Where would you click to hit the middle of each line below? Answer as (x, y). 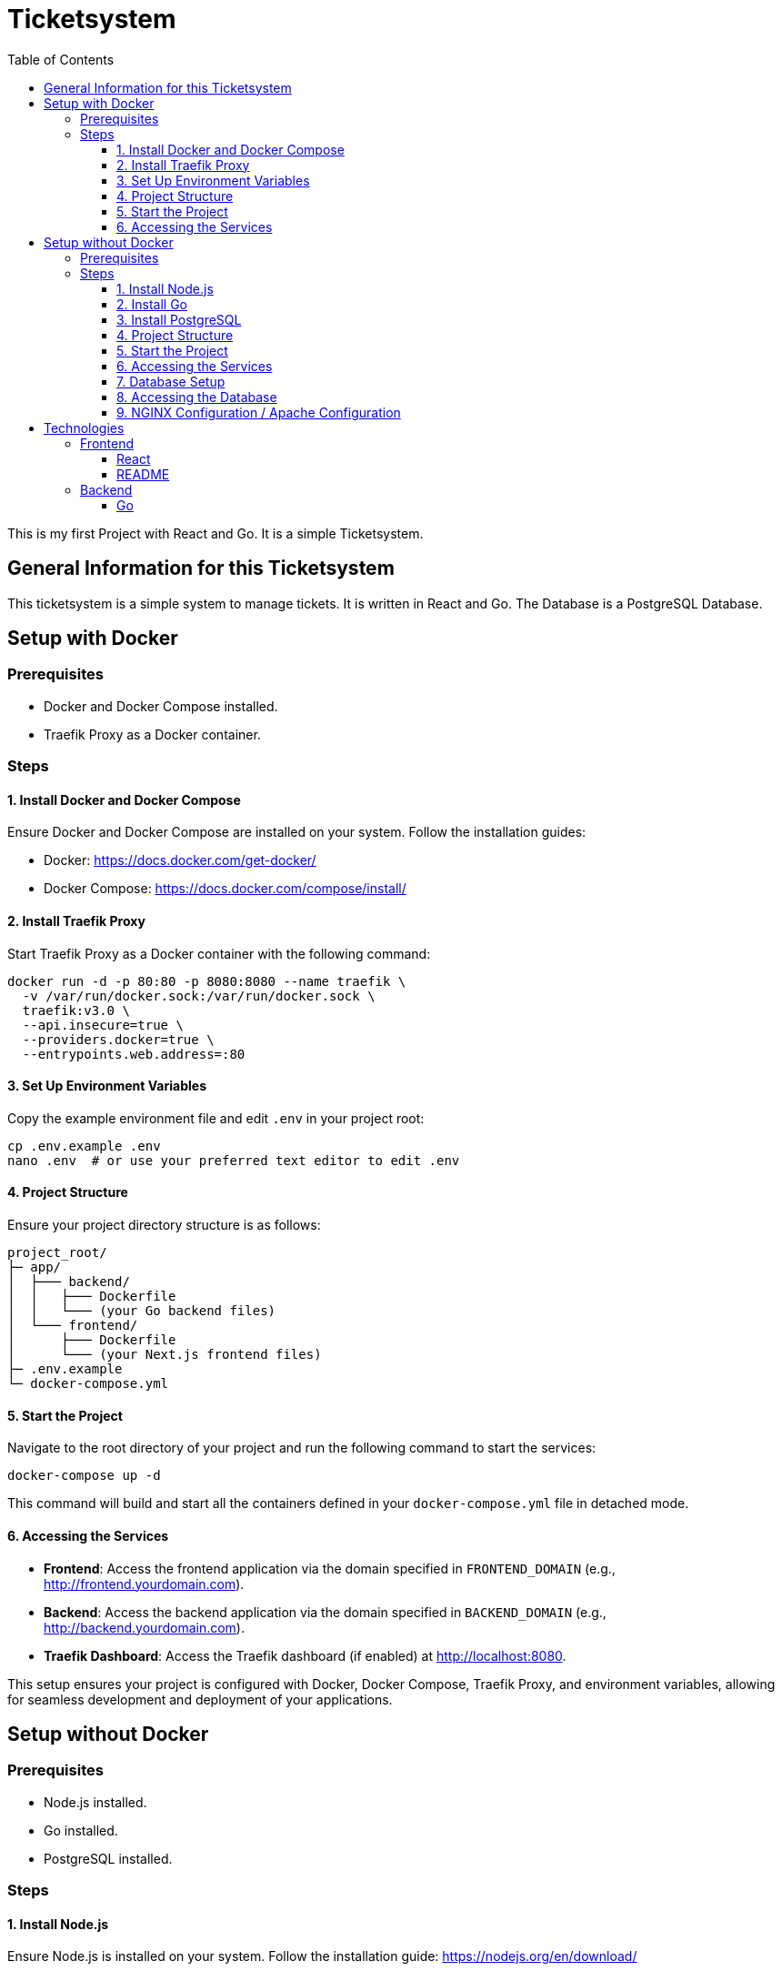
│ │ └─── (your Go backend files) (142, 1311)
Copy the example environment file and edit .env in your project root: (216, 1118)
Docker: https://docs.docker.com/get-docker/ (180, 860)
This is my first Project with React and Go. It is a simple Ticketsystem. (216, 533)
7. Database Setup (171, 381)
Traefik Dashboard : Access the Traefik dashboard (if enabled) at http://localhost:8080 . (305, 1655)
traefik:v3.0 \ (76, 1010)
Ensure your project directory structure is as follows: (164, 1225)
